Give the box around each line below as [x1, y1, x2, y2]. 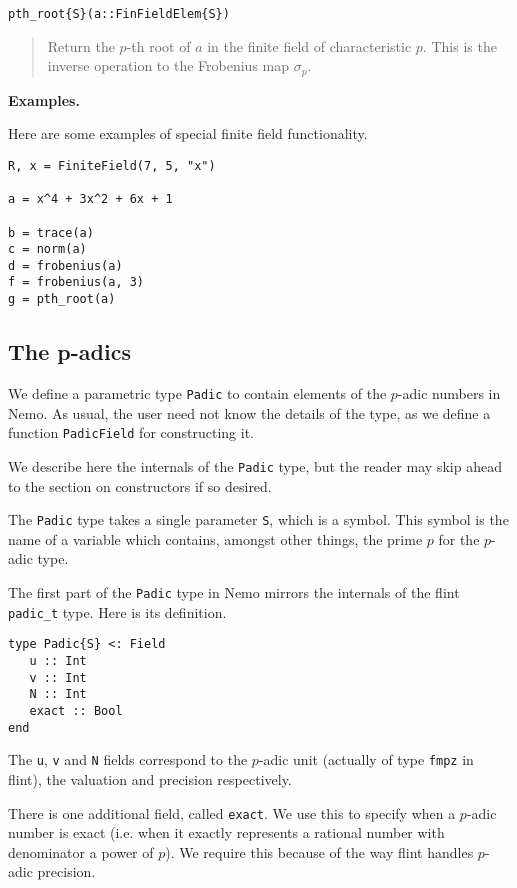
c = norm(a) [8, 242, 87, 257]
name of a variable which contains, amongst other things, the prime [8, 528, 423, 549]
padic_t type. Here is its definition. [8, 601, 227, 622]
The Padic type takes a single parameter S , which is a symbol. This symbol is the [8, 509, 509, 530]
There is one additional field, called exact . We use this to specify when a [8, 802, 456, 823]
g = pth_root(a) [8, 292, 116, 307]
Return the [47, 35, 115, 56]
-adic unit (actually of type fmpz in [258, 749, 474, 770]
